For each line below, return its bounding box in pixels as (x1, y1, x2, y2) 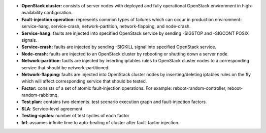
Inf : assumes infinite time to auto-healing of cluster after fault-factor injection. (21, 119, 180, 125)
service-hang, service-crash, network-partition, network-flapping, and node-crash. (21, 24, 191, 29)
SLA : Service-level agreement (21, 106, 83, 111)
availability (21, 10, 43, 16)
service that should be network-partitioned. (21, 64, 110, 71)
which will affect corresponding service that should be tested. (21, 79, 147, 84)
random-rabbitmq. (21, 92, 59, 98)
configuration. (44, 10, 73, 16)
